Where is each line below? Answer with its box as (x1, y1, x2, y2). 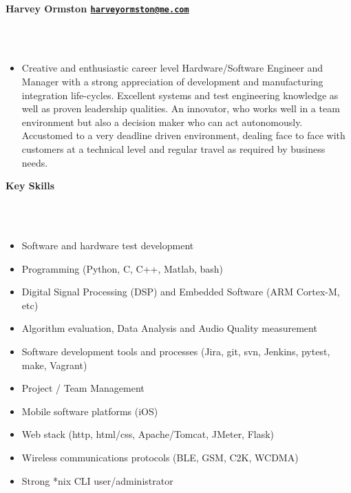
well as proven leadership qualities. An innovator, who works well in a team (21, 101, 340, 116)
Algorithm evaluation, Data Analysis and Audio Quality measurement (21, 321, 317, 335)
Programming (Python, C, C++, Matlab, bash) (21, 261, 224, 275)
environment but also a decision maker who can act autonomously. (21, 114, 303, 129)
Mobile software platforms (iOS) (21, 403, 158, 418)
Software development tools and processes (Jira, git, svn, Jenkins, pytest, (21, 344, 330, 358)
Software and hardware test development (21, 238, 194, 252)
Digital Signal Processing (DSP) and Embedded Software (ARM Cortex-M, (21, 284, 340, 299)
